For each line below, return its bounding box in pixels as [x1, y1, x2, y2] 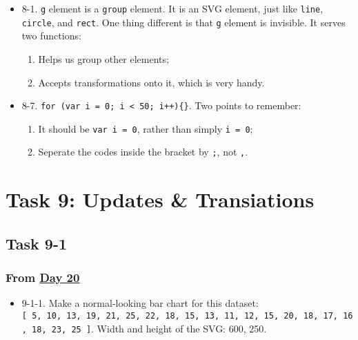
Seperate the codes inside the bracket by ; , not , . [38, 144, 248, 159]
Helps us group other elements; [38, 51, 169, 66]
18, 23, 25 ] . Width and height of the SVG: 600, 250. [32, 321, 267, 335]
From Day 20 [6, 269, 80, 286]
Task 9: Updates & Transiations [6, 185, 315, 214]
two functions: [21, 28, 81, 43]
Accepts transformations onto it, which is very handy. [38, 75, 265, 89]
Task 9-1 [6, 232, 68, 254]
